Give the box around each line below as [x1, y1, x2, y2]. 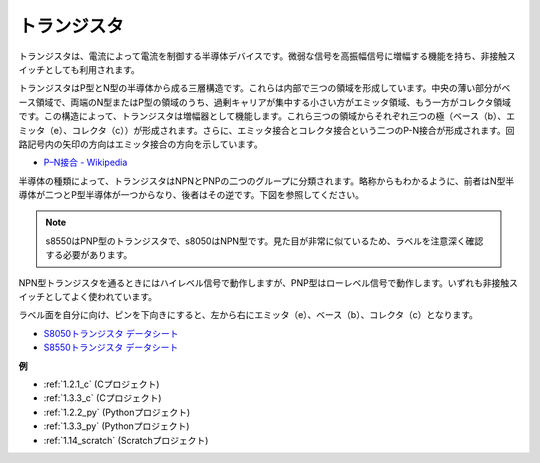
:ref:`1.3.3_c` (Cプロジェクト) [43, 392, 162, 404]
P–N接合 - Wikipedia [43, 156, 128, 169]
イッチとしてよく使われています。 [18, 291, 158, 303]
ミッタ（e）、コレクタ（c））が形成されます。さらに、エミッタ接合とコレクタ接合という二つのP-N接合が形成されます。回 [18, 124, 515, 136]
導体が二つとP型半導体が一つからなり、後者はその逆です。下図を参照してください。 [18, 189, 365, 201]
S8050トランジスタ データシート [43, 327, 179, 339]
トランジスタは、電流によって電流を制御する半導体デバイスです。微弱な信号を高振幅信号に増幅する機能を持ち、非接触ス [18, 50, 517, 62]
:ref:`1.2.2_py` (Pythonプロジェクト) [43, 406, 191, 418]
